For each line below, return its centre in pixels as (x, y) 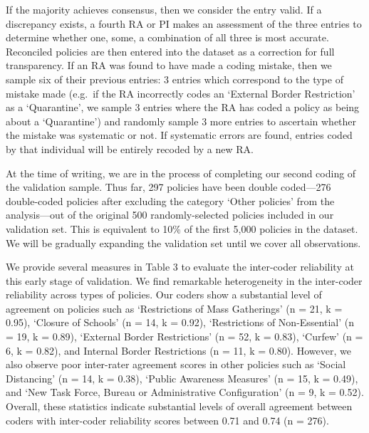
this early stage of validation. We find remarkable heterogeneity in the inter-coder (184, 280)
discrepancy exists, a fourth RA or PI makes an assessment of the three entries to (184, 23)
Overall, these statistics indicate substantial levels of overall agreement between (179, 406)
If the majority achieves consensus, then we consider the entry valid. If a (164, 9)
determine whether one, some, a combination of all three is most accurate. (167, 37)
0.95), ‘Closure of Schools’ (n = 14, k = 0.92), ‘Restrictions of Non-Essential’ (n (180, 322)
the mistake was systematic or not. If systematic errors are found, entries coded (179, 135)
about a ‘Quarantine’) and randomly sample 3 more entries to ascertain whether (181, 121)
